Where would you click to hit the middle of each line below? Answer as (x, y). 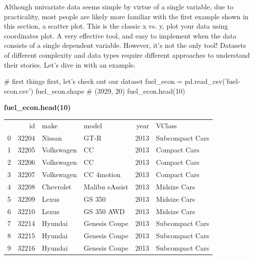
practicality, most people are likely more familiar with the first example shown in (126, 16)
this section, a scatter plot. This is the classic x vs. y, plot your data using (116, 26)
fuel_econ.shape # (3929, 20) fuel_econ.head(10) (110, 91)
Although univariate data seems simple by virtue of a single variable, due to (119, 6)
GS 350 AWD (104, 211)
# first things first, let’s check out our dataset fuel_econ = (93, 81)
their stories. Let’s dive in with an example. (70, 64)
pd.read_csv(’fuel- (212, 81)
